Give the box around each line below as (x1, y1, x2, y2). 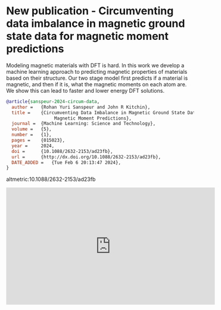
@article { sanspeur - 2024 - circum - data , (6, 98, 100, 105)
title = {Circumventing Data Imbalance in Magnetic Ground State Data (11, 109, 198, 115)
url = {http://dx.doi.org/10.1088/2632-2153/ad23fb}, (11, 154, 161, 160)
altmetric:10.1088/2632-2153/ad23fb (6, 176, 96, 183)
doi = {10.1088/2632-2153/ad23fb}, (11, 148, 113, 154)
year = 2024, (11, 143, 55, 149)
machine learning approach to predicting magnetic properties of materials (6, 68, 188, 75)
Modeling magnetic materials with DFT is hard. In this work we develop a (6, 61, 185, 69)
